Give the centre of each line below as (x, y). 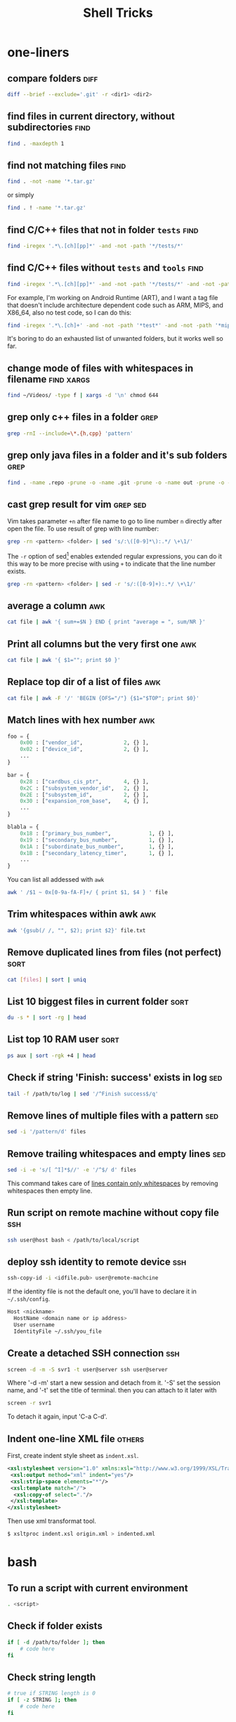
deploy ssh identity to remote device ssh (97, 1261)
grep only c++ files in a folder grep (83, 417)
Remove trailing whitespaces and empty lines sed (117, 1154)
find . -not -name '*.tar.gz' (52, 182)
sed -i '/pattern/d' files (47, 1132)
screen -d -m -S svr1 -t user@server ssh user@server (88, 1369)
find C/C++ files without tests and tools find (105, 268)
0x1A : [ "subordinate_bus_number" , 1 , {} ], (97, 847)
